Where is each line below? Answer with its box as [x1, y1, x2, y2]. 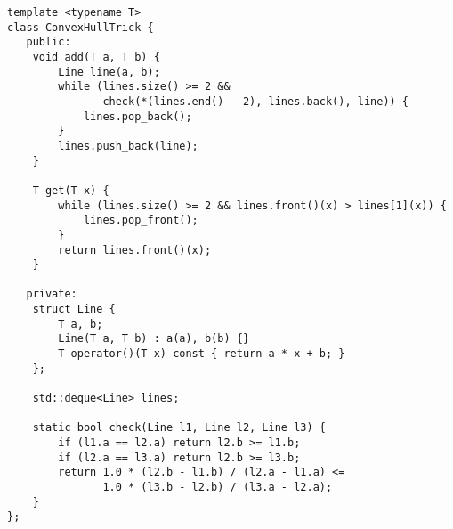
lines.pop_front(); [83, 214, 198, 227]
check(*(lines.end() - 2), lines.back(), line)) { [102, 94, 409, 108]
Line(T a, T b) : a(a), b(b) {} [58, 332, 250, 346]
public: [26, 36, 71, 49]
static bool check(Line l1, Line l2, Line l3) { [32, 421, 326, 435]
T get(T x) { [32, 183, 109, 197]
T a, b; [58, 317, 103, 330]
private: [26, 288, 77, 301]
